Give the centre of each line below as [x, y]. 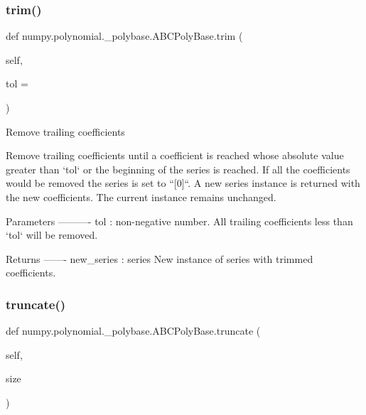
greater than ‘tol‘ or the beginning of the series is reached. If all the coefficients [178, 169]
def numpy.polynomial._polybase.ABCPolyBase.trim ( [124, 36]
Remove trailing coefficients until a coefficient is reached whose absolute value [175, 155]
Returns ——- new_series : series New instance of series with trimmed [160, 258]
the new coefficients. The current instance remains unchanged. [141, 196]
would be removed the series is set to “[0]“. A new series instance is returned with [183, 183]
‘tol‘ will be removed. [52, 235]
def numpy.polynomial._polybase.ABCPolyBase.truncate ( [133, 331]
